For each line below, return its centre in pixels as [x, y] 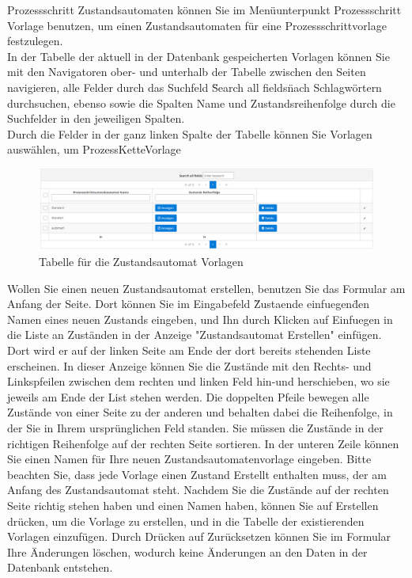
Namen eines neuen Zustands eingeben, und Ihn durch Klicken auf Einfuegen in [200, 319]
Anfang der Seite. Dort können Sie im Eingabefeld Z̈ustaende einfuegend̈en [188, 304]
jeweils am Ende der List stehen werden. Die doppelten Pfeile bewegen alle [188, 396]
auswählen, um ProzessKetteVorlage [94, 149]
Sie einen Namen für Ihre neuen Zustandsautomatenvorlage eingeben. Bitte [189, 459]
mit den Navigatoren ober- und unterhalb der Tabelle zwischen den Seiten [187, 72]
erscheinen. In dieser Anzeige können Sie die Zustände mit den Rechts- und [189, 365]
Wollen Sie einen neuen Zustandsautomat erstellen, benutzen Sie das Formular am [206, 288]
